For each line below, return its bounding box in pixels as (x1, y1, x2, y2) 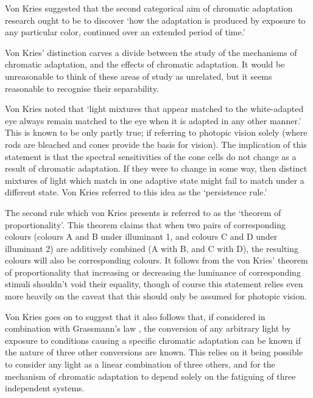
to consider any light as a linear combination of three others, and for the (5, 358, 275, 371)
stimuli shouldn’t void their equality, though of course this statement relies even (5, 278, 303, 290)
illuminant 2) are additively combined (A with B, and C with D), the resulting (5, 242, 299, 254)
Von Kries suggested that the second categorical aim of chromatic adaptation (5, 2, 293, 14)
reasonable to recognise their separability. (5, 82, 159, 94)
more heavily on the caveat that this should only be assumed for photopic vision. (5, 290, 307, 302)
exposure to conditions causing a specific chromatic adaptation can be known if (5, 333, 301, 346)
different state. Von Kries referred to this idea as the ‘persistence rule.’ (5, 186, 267, 198)
